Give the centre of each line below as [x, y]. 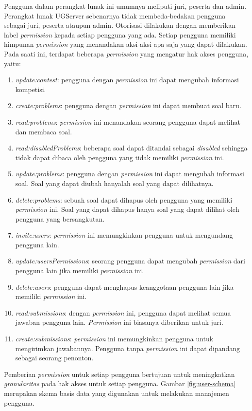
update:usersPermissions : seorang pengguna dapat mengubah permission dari [130, 261]
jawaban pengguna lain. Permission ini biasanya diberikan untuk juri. [119, 322]
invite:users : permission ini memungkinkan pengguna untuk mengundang [124, 235]
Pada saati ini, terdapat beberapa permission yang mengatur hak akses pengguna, [126, 53]
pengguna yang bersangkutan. [60, 218]
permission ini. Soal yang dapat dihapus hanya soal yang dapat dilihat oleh [127, 209]
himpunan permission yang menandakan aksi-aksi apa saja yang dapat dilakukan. [126, 44]
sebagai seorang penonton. [54, 358]
